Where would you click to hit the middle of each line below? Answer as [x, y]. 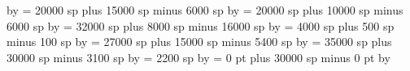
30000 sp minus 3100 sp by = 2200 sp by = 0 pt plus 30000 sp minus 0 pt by [198, 57]
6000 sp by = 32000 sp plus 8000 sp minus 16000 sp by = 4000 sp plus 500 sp [201, 25]
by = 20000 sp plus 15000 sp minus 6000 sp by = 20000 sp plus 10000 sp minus [205, 10]
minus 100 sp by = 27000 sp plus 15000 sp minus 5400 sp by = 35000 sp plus [199, 42]
